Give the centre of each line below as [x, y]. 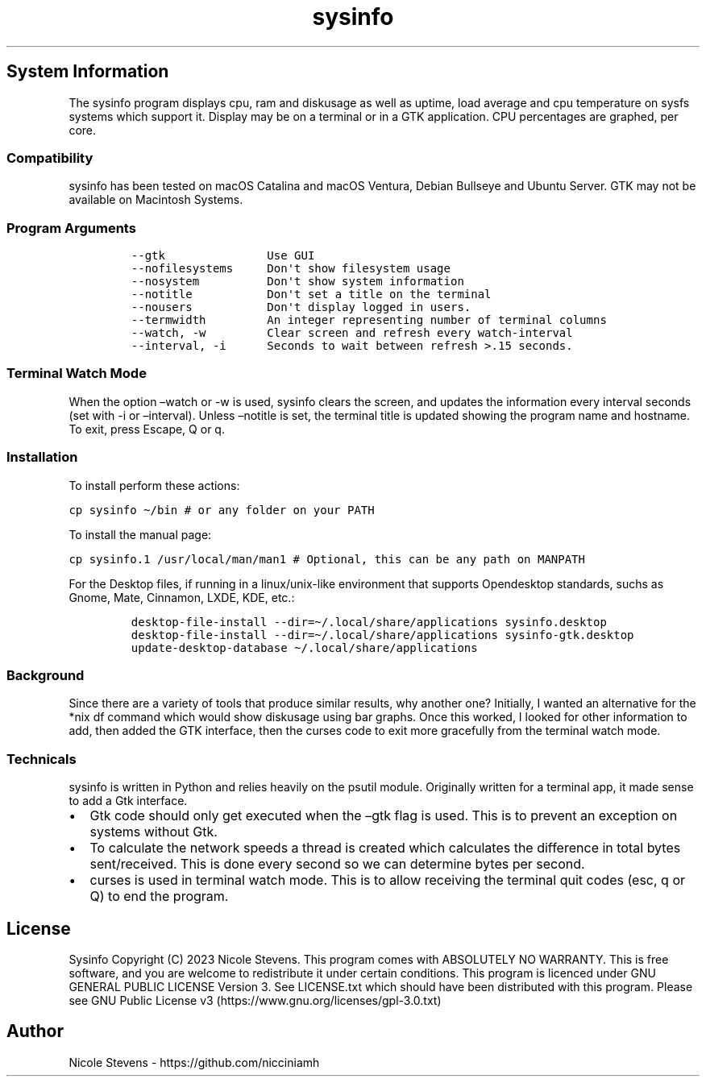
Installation [42, 457]
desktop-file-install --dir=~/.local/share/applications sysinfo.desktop [369, 622]
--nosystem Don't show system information [297, 282]
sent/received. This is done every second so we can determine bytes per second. [337, 864]
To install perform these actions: [154, 485]
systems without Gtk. [154, 832]
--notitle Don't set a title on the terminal [311, 295]
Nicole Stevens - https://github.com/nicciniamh [194, 1062]
